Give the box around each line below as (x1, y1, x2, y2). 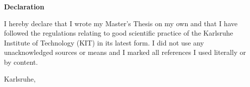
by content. (4, 56, 38, 67)
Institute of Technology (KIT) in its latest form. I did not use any (4, 37, 204, 47)
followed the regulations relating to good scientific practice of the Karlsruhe (4, 28, 233, 38)
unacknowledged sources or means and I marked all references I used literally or (4, 47, 246, 57)
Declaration (4, 1, 45, 11)
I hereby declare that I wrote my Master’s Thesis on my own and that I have (4, 18, 238, 28)
